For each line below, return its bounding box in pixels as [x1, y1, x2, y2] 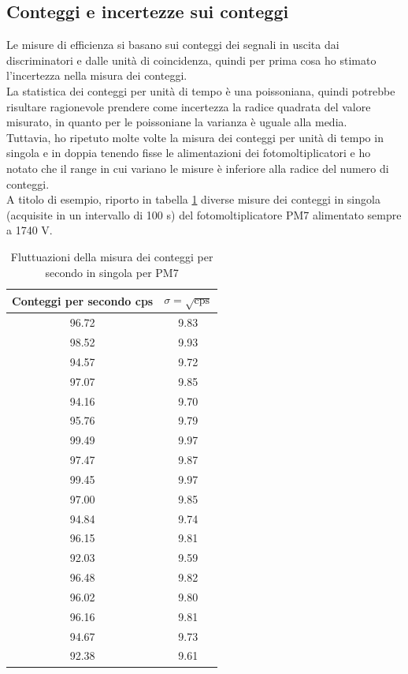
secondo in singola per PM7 [45, 264, 179, 280]
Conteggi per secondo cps [12, 292, 154, 309]
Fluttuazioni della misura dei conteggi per [10, 248, 213, 264]
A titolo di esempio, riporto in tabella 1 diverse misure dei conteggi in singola [6, 191, 380, 208]
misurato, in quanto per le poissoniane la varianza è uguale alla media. [6, 114, 347, 130]
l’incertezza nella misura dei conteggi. [6, 67, 187, 84]
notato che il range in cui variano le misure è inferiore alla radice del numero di [6, 159, 389, 176]
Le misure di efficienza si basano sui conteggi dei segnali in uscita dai [6, 36, 339, 53]
